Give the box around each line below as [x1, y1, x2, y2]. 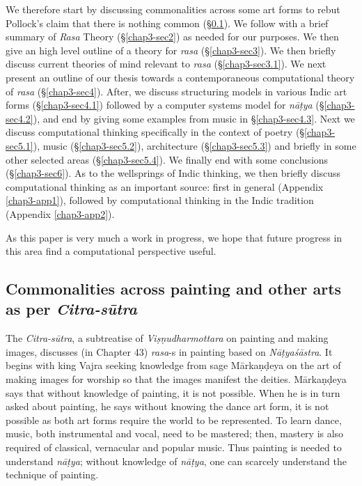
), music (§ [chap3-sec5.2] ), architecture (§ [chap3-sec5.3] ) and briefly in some [33, 138, 356, 152]
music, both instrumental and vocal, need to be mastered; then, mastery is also [6, 426, 344, 441]
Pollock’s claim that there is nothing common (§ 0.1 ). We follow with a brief [6, 15, 329, 30]
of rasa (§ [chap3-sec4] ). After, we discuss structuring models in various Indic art [6, 84, 347, 98]
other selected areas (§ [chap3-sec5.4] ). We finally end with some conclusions [6, 152, 329, 166]
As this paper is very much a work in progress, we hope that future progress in [6, 230, 343, 244]
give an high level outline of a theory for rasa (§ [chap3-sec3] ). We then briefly [6, 42, 336, 57]
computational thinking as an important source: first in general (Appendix [6, 179, 324, 194]
